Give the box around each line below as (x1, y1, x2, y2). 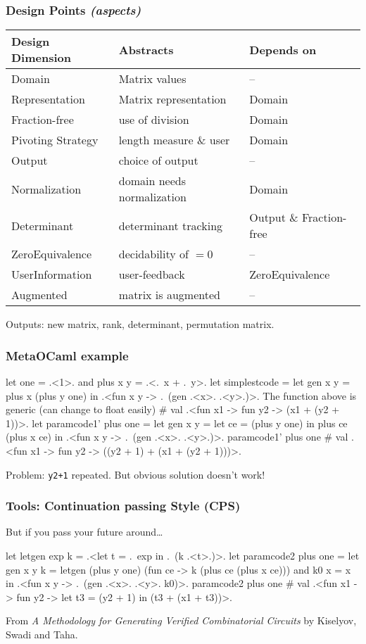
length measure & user (118, 132, 230, 149)
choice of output (118, 152, 198, 169)
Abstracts (118, 41, 174, 58)
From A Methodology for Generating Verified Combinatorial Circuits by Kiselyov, (6, 613, 357, 628)
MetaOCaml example (6, 346, 129, 364)
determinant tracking (118, 217, 223, 234)
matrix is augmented (118, 286, 220, 303)
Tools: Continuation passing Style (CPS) (6, 497, 241, 514)
